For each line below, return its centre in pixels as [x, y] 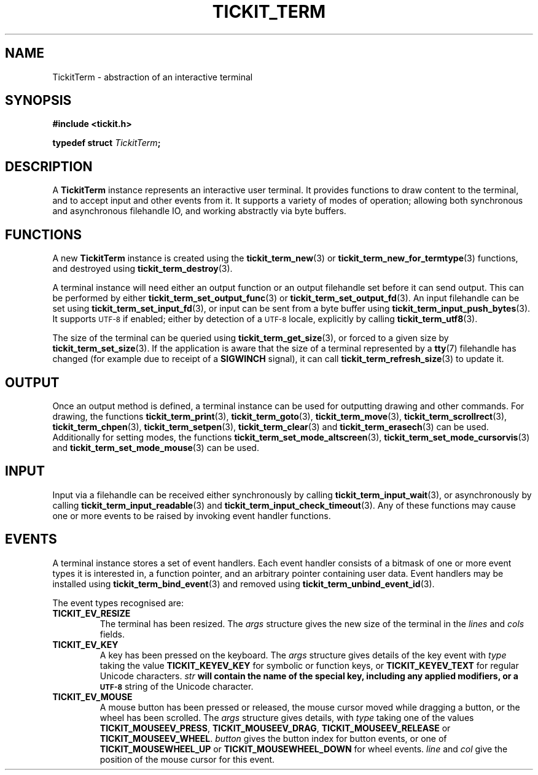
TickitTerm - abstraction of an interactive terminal [153, 77]
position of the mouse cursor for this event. [187, 759]
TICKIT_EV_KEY [85, 644]
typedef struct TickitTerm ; [107, 143]
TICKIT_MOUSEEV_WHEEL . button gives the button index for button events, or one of [273, 738]
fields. [112, 634]
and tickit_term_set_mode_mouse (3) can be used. [156, 447]
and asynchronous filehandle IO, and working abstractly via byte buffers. [199, 211]
